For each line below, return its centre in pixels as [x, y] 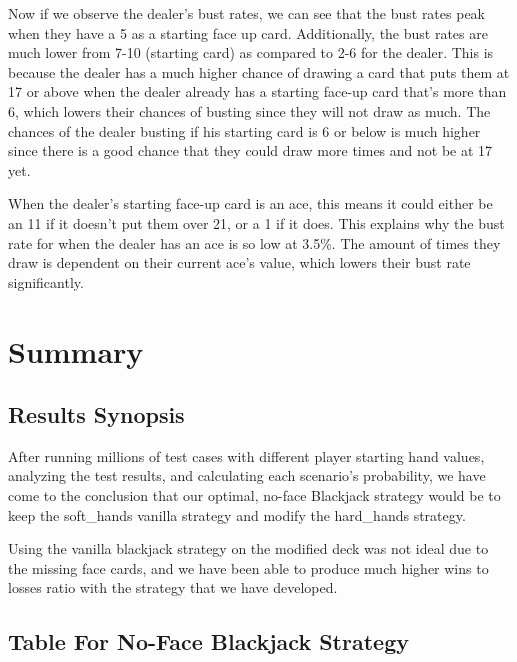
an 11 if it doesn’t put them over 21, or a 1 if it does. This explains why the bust [256, 222]
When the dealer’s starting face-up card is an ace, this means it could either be [250, 203]
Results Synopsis [96, 414]
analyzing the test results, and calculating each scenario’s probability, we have [247, 475]
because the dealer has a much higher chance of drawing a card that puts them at [259, 71]
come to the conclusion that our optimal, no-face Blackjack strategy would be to [254, 495]
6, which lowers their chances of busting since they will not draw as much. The [249, 110]
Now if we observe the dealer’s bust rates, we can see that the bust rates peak [246, 13]
